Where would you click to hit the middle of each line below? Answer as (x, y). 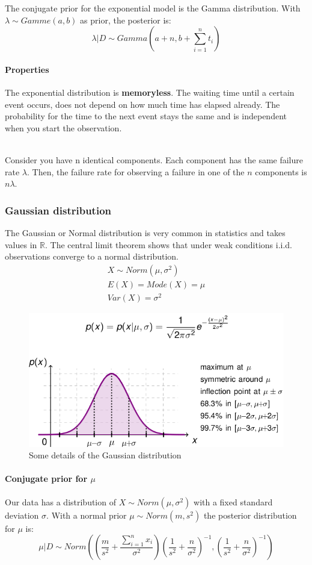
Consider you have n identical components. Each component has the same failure (154, 159)
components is (281, 171)
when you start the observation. (63, 127)
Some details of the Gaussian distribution (105, 455)
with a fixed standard (233, 501)
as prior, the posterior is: (126, 20)
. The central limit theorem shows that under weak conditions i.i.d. (168, 244)
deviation (22, 515)
